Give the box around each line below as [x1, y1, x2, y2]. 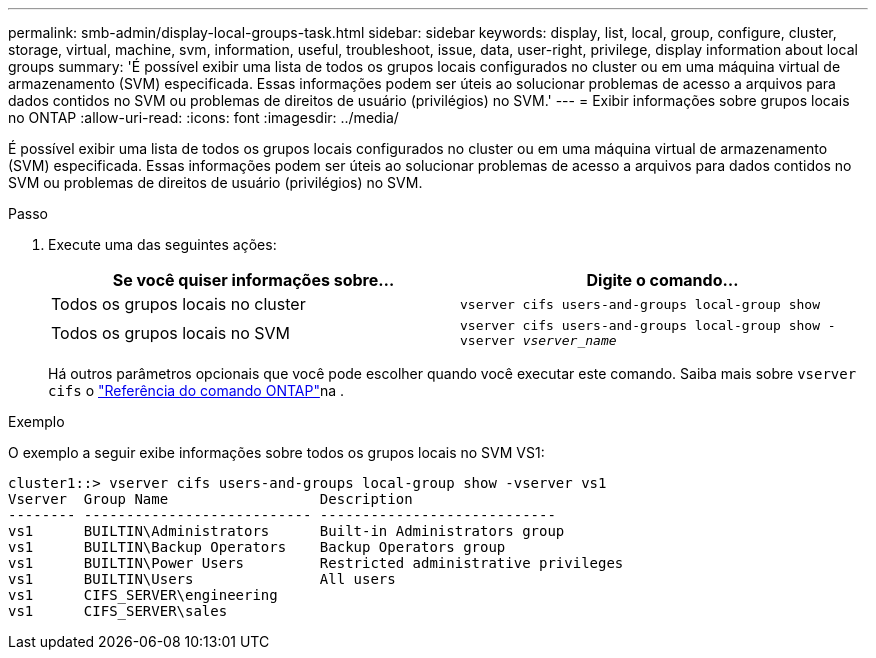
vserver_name [522, 333, 617, 348]
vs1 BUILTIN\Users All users [8, 571, 396, 587]
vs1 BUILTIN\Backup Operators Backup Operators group [8, 539, 506, 555]
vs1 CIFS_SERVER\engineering [8, 587, 278, 603]
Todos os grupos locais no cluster [51, 294, 306, 314]
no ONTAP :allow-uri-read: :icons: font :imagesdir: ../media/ [8, 109, 399, 126]
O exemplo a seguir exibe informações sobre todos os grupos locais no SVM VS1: [8, 444, 545, 461]
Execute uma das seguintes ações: [48, 236, 277, 253]
